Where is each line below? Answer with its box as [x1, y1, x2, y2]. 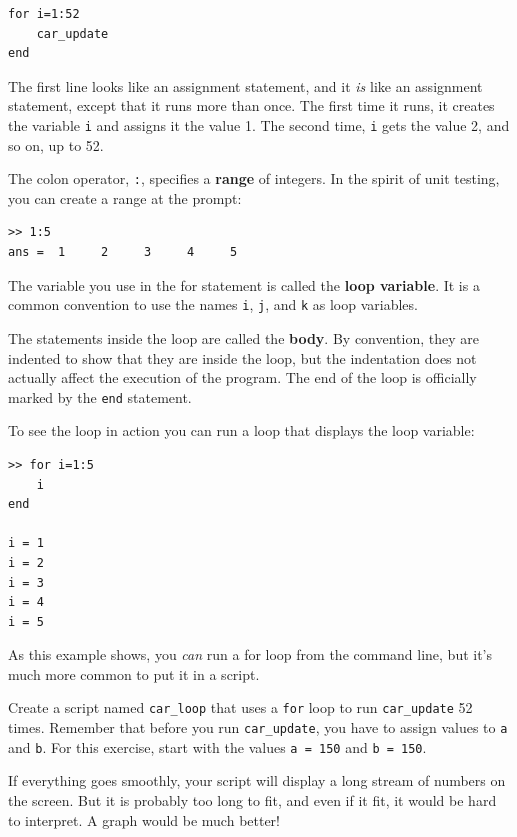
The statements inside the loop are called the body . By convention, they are [8, 327, 479, 348]
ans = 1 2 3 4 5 [8, 245, 238, 260]
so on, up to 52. [8, 134, 104, 155]
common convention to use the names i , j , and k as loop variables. [8, 294, 418, 315]
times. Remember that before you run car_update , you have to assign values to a [8, 717, 508, 738]
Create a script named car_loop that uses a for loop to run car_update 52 [8, 697, 473, 718]
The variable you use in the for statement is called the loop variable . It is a [8, 274, 480, 295]
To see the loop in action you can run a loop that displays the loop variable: [8, 420, 475, 441]
